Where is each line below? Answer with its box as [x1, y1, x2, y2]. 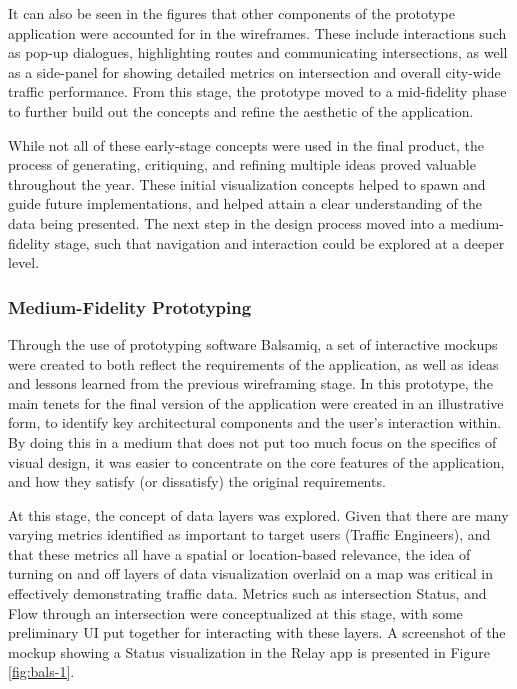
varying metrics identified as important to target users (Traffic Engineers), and [8, 524, 491, 545]
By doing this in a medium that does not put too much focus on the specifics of [8, 431, 497, 452]
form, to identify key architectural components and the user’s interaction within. [8, 412, 502, 433]
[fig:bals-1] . [8, 661, 75, 682]
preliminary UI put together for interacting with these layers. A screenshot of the [8, 622, 506, 643]
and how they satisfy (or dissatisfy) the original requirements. [8, 471, 386, 492]
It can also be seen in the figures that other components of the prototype [8, 3, 455, 23]
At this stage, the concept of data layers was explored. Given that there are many [8, 504, 509, 525]
